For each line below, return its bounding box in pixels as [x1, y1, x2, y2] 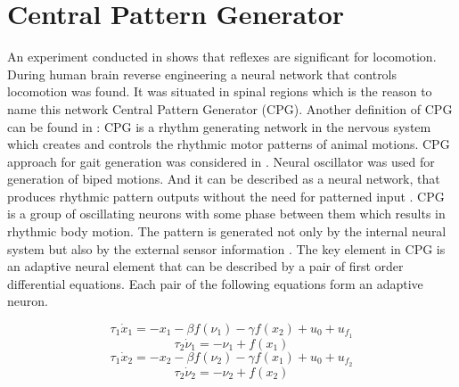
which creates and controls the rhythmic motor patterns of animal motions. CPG [7, 135, 450, 153]
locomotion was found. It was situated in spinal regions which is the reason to [7, 82, 432, 101]
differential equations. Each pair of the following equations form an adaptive [7, 274, 423, 292]
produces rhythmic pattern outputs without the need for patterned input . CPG [7, 186, 445, 205]
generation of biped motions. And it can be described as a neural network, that [7, 169, 440, 188]
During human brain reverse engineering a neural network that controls [7, 64, 398, 83]
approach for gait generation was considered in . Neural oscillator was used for [7, 152, 435, 170]
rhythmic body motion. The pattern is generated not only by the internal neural [7, 222, 447, 241]
